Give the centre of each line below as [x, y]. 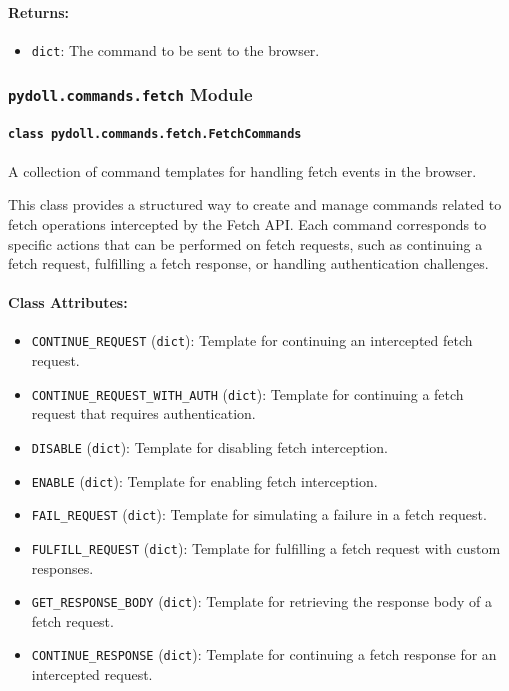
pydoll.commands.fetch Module [130, 94]
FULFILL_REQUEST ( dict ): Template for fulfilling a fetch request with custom [266, 547]
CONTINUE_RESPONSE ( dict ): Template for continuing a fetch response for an [264, 654]
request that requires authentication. [143, 413]
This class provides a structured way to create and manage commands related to [255, 204]
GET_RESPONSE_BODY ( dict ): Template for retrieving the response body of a [262, 601]
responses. [62, 567]
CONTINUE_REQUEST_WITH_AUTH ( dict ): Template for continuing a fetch [247, 393]
